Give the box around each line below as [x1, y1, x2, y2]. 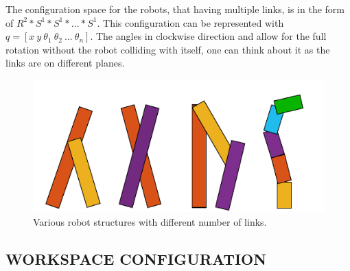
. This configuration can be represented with [97, 15, 284, 30]
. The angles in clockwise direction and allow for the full [90, 29, 327, 43]
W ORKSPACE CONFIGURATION [5, 248, 267, 269]
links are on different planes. [5, 56, 125, 70]
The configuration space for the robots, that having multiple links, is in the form [5, 2, 345, 16]
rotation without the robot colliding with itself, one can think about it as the [5, 42, 330, 56]
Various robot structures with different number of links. [33, 214, 267, 228]
